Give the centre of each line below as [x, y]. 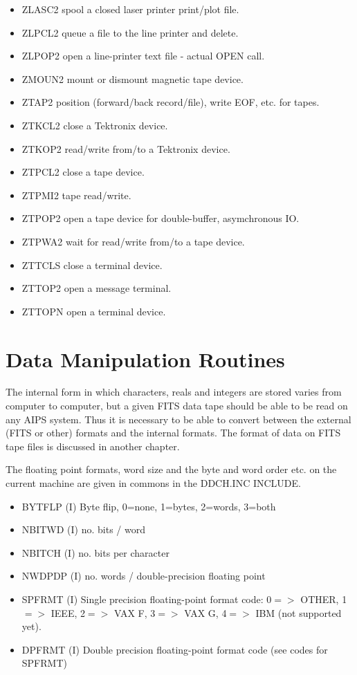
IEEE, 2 [68, 612]
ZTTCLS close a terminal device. [92, 265]
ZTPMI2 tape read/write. [76, 195]
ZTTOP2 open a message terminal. [97, 288]
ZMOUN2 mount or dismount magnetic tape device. [132, 78]
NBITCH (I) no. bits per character [95, 552]
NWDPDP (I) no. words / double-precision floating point [144, 576]
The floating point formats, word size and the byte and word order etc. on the [171, 469]
